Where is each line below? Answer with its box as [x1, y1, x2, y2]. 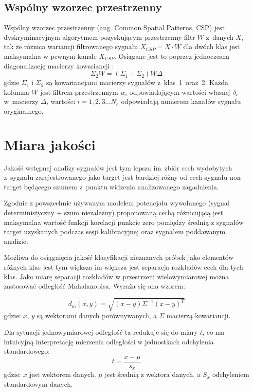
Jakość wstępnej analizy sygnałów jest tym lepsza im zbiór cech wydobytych [4, 162, 232, 172]
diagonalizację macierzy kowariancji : [4, 60, 114, 70]
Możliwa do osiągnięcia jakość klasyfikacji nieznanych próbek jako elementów [4, 252, 234, 262]
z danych [206, 32, 234, 42]
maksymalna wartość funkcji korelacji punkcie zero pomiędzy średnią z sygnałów [4, 217, 244, 227]
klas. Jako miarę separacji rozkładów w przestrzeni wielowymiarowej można [4, 271, 229, 281]
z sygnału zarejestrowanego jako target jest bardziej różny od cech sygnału [4, 172, 228, 182]
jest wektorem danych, [29, 369, 96, 379]
